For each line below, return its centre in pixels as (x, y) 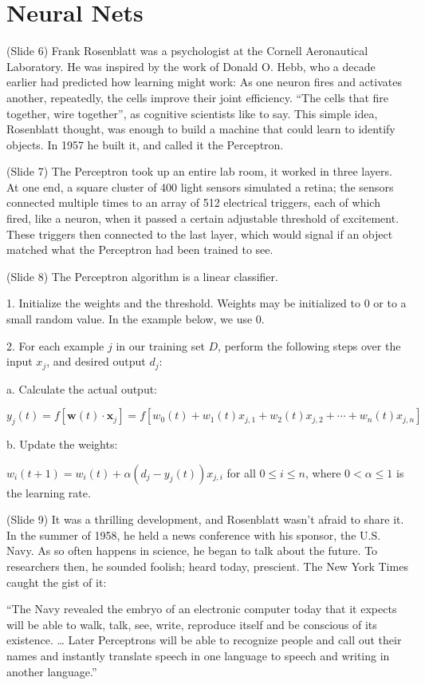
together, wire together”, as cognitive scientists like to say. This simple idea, (192, 113)
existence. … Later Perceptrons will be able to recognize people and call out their (204, 640)
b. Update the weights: (62, 444)
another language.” (52, 671)
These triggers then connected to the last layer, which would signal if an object (200, 234)
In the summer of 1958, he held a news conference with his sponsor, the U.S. (194, 535)
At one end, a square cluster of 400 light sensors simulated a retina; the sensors (200, 186)
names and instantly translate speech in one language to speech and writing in (198, 655)
